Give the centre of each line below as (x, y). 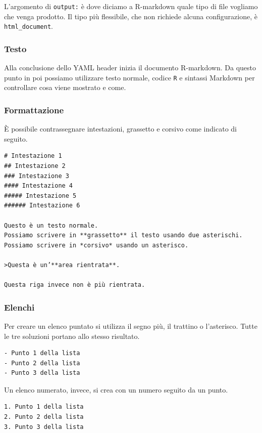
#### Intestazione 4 (39, 186)
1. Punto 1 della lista (44, 407)
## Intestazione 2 (35, 166)
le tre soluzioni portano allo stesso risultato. (72, 336)
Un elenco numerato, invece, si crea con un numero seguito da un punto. (116, 389)
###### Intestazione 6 (42, 206)
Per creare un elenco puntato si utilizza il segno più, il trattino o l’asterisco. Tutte (131, 326)
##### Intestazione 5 (40, 196)
